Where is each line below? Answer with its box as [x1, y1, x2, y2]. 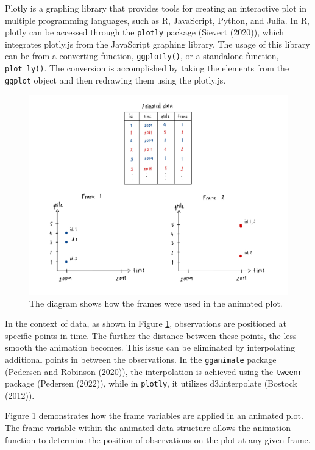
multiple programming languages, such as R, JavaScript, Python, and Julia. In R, [5, 13, 310, 26]
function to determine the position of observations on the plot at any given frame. [5, 433, 311, 446]
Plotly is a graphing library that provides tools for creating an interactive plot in [5, 2, 307, 14]
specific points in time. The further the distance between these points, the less [5, 329, 297, 341]
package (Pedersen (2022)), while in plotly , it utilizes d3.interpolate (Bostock [5, 377, 297, 390]
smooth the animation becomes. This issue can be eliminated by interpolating [5, 341, 296, 354]
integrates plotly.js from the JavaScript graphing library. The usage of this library [5, 37, 310, 50]
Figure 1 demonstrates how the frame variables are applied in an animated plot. [5, 409, 303, 422]
